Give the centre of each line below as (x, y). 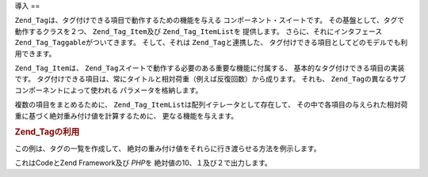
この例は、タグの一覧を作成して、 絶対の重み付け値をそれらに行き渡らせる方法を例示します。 (168, 148)
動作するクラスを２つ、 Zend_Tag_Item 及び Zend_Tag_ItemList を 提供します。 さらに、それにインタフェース (199, 31)
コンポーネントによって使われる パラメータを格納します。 (109, 90)
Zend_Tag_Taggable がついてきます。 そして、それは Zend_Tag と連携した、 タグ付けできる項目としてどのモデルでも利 (211, 43)
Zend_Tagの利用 (47, 132)
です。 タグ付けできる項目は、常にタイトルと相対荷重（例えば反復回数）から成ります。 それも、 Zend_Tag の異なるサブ (210, 79)
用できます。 (35, 53)
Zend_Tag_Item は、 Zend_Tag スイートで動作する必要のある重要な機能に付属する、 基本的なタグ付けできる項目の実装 (210, 68)
